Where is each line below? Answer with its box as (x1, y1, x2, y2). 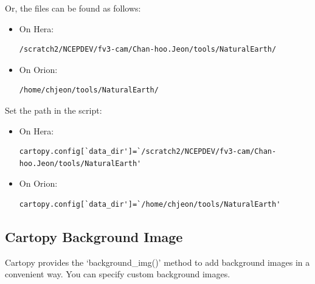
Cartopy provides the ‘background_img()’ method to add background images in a (5, 255, 310, 268)
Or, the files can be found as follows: (5, 2, 141, 14)
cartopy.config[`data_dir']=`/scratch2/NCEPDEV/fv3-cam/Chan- (19, 147, 277, 156)
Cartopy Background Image (5, 227, 183, 246)
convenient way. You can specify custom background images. (5, 268, 230, 280)
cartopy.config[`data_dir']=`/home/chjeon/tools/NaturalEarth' (19, 199, 281, 209)
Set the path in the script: (5, 103, 102, 116)
